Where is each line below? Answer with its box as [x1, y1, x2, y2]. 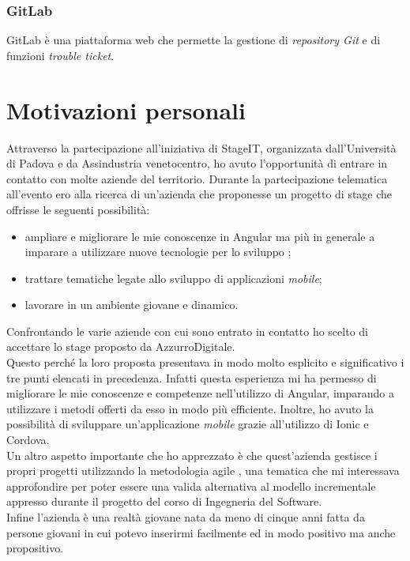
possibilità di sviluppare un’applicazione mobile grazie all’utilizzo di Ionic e [6, 416, 369, 432]
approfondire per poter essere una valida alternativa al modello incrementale [6, 477, 376, 494]
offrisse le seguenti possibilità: [6, 201, 150, 217]
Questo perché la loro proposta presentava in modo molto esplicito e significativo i [6, 354, 404, 371]
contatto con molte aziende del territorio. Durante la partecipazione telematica [6, 170, 388, 186]
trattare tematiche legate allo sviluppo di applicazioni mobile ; [24, 269, 322, 286]
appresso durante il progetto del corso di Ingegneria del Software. [6, 493, 322, 510]
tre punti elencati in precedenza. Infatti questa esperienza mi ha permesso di [6, 369, 377, 386]
